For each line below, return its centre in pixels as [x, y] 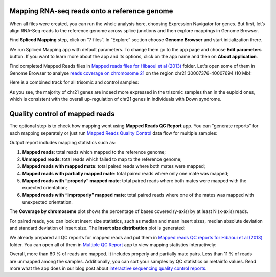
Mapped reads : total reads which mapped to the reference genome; [94, 152]
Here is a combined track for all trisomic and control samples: [74, 82]
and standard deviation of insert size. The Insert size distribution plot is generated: [97, 228]
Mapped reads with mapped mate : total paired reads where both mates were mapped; [114, 166]
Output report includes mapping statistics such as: [63, 142]
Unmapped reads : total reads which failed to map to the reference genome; [102, 159]
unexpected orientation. [47, 202]
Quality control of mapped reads [62, 113]
